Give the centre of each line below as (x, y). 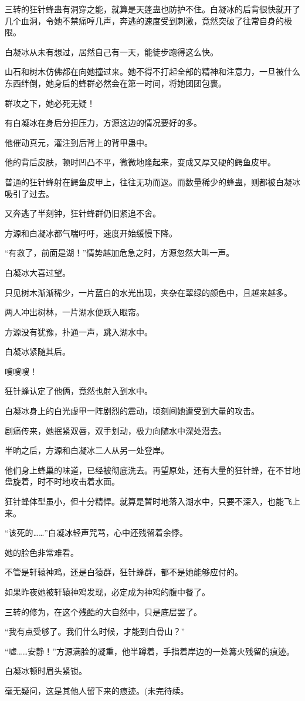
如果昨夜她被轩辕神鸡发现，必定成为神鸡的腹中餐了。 (107, 592)
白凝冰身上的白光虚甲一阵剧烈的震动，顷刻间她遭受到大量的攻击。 (132, 411)
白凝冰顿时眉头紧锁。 (46, 671)
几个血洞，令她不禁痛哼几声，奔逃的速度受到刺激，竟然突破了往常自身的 (144, 20)
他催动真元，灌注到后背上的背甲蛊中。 (79, 142)
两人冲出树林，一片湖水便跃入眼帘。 (74, 312)
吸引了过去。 (29, 193)
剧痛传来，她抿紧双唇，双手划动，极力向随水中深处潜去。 (116, 430)
